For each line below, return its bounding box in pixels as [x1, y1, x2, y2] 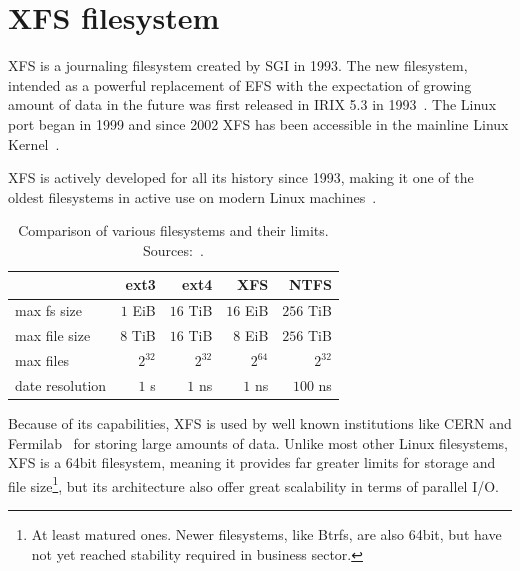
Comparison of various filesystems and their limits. [18, 220, 329, 241]
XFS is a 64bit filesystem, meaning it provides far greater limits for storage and [8, 452, 496, 473]
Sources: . [143, 239, 204, 260]
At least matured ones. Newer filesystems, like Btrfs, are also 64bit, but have [31, 523, 502, 544]
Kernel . [8, 133, 60, 154]
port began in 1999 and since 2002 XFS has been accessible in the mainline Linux [8, 113, 509, 134]
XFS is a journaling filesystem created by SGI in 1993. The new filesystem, [8, 55, 468, 76]
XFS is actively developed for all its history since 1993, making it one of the [8, 167, 474, 188]
